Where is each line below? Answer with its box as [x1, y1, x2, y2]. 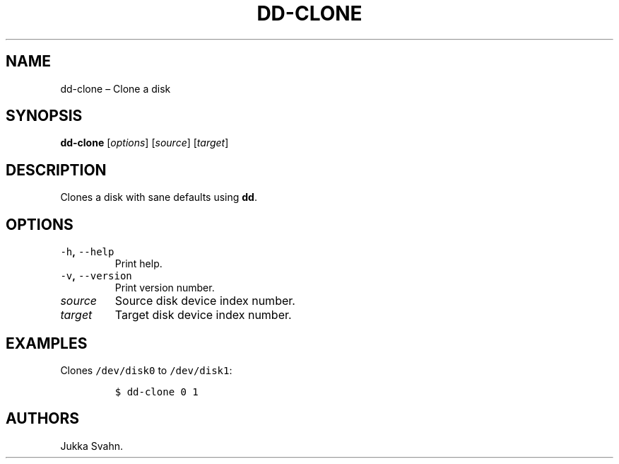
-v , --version [60, 269, 132, 282]
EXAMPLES [6, 334, 88, 352]
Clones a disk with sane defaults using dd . [60, 191, 257, 204]
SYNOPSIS [6, 107, 83, 125]
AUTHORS [6, 410, 80, 428]
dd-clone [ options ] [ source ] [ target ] [60, 137, 229, 149]
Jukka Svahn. [60, 439, 124, 452]
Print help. [114, 257, 163, 270]
